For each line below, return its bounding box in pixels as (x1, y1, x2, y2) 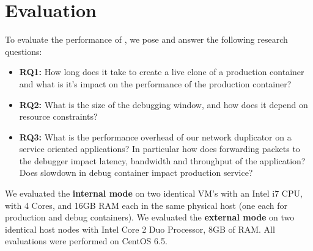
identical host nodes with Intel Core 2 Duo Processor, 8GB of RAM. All (5, 222, 275, 235)
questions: (5, 45, 42, 57)
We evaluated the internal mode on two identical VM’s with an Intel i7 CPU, (5, 187, 303, 200)
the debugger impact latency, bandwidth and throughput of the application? (19, 154, 306, 167)
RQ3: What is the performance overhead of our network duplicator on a (19, 130, 292, 143)
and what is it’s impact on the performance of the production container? (19, 77, 292, 90)
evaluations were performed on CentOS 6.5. (5, 235, 168, 247)
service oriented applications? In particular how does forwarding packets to (19, 142, 300, 155)
